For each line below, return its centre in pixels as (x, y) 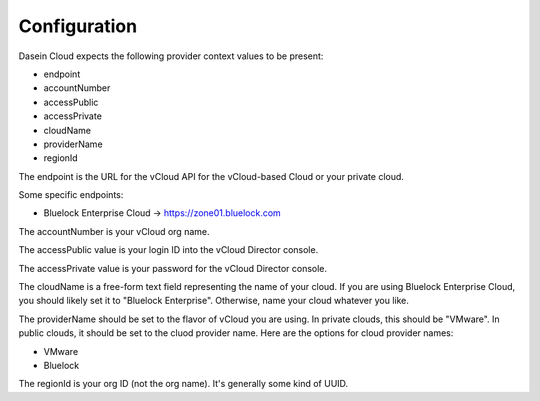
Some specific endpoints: (71, 195)
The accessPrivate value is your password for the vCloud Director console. (173, 268)
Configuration (78, 26)
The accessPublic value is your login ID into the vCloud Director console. (168, 250)
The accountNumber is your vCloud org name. (114, 231)
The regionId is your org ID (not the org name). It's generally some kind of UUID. (183, 384)
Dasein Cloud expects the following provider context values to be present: (171, 56)
